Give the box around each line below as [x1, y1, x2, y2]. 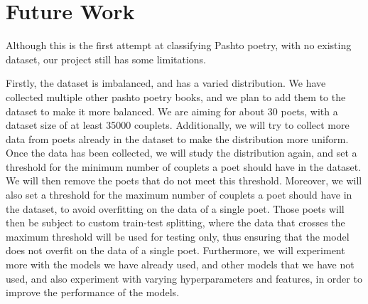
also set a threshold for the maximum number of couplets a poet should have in [6, 187, 352, 202]
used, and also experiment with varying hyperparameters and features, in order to [6, 271, 362, 285]
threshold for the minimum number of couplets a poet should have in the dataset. [6, 159, 362, 174]
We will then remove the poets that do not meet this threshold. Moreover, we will [6, 173, 362, 188]
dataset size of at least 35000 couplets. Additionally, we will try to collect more [6, 117, 350, 132]
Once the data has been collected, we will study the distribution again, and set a [6, 145, 357, 160]
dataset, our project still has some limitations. [6, 51, 207, 66]
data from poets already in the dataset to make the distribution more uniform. [6, 131, 349, 146]
